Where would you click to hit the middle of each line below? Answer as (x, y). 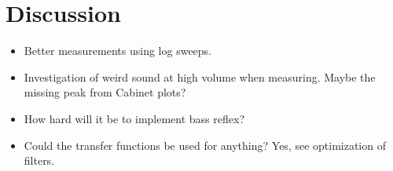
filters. (39, 160)
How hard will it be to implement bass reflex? (134, 118)
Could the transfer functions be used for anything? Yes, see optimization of (205, 145)
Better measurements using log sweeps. (118, 51)
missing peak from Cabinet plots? (105, 92)
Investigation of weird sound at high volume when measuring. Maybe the (200, 76)
